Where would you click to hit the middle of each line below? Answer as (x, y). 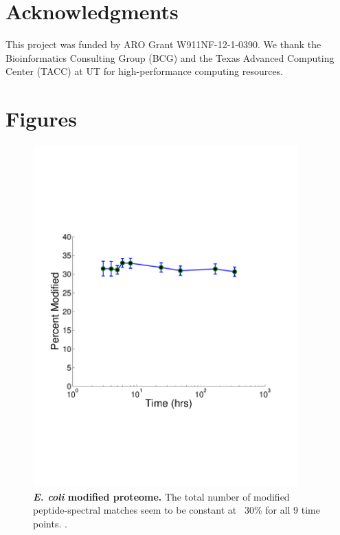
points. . (50, 523)
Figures (41, 119)
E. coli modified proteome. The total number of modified (161, 496)
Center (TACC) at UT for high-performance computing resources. (145, 71)
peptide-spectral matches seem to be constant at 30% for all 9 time (177, 510)
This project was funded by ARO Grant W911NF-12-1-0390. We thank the (163, 44)
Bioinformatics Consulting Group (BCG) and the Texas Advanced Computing (170, 57)
